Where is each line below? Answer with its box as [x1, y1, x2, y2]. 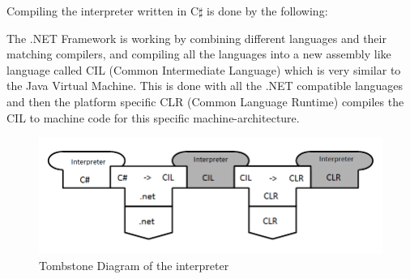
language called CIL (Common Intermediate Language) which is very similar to [6, 61, 401, 78]
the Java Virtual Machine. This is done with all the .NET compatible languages [6, 77, 404, 94]
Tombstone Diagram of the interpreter [39, 256, 229, 273]
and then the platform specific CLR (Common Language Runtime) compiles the [6, 92, 404, 109]
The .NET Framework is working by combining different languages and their [6, 29, 387, 46]
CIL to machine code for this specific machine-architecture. [6, 109, 300, 126]
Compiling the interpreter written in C [6, 2, 199, 19]
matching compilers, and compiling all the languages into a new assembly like [6, 45, 391, 62]
